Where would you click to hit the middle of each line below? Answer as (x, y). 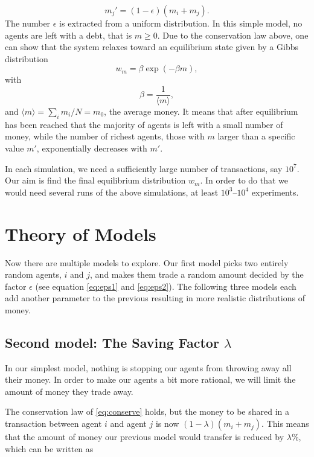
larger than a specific (256, 136)
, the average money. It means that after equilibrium (201, 111)
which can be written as (49, 448)
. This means (285, 423)
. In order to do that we (244, 180)
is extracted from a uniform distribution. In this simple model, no (181, 23)
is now (167, 423)
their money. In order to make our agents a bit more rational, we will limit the (150, 379)
